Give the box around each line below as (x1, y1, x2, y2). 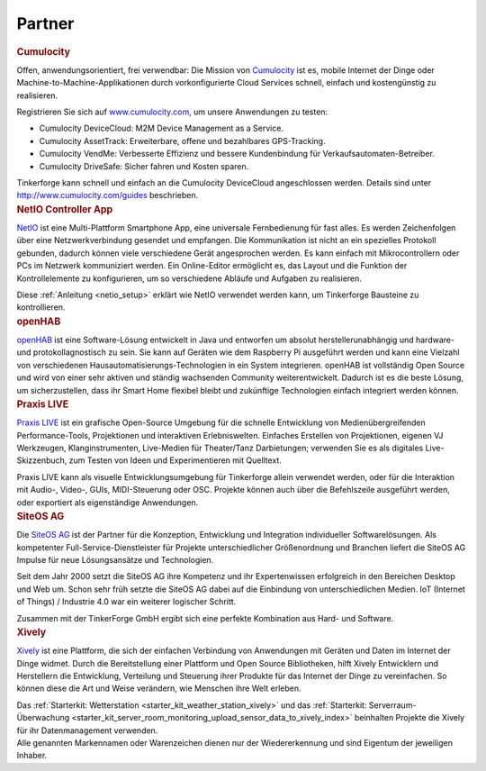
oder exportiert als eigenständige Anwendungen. (16, 496, 199, 508)
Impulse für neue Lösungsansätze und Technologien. (16, 554, 214, 565)
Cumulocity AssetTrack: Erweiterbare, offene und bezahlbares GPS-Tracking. (39, 135, 326, 146)
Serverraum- (368, 699, 417, 711)
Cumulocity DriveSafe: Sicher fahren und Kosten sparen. (39, 160, 249, 171)
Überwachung (16, 712, 70, 723)
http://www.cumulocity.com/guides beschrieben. (16, 190, 199, 201)
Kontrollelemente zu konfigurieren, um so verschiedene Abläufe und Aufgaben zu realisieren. (16, 273, 362, 284)
